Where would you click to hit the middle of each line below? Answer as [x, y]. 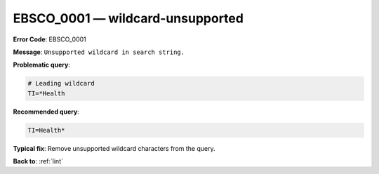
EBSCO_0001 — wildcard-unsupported [128, 18]
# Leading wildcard [61, 83]
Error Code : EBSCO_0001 [50, 39]
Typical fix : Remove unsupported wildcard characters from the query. [114, 148]
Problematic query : [41, 65]
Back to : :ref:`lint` [38, 161]
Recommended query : [46, 112]
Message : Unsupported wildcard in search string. [99, 52]
